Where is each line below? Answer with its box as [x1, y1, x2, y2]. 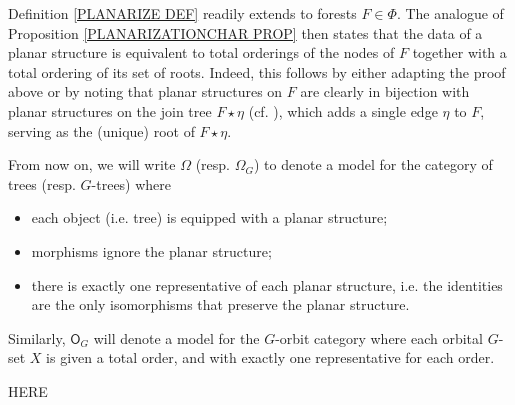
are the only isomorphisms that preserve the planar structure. [31, 294, 410, 315]
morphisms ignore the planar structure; [31, 240, 272, 261]
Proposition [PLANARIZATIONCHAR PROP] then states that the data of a [8, 22, 483, 43]
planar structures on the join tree [8, 100, 212, 121]
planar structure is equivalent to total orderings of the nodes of [8, 42, 395, 63]
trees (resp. [8, 173, 76, 194]
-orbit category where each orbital [275, 327, 483, 348]
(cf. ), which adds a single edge [248, 100, 438, 121]
